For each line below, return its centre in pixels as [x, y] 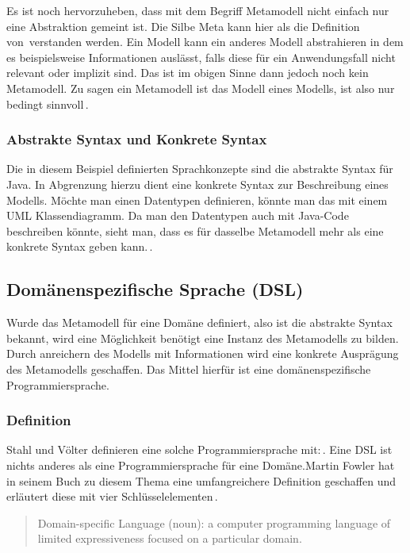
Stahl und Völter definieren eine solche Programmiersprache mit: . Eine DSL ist [199, 449]
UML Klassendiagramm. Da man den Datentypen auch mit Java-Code [178, 215]
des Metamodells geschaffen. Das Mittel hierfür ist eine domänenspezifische [189, 369]
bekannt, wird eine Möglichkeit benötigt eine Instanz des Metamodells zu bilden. [203, 338]
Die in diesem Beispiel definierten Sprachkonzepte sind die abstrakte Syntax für [200, 169]
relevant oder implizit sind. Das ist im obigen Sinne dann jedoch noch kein [188, 73]
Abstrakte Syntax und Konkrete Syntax [137, 139]
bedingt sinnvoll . [48, 104]
